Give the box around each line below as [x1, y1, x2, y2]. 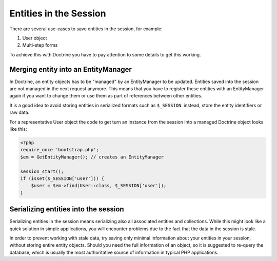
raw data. [9, 109, 30, 115]
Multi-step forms [22, 42, 58, 48]
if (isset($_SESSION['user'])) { [20, 175, 105, 182]
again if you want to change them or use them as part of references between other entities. [9, 93, 203, 99]
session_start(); [20, 168, 64, 174]
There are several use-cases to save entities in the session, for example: [9, 26, 163, 32]
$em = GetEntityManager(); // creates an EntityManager [20, 154, 164, 160]
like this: [9, 126, 27, 132]
